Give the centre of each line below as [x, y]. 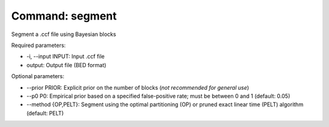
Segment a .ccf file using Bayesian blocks [64, 34]
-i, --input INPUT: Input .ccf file [65, 56]
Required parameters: [39, 45]
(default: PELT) [45, 113]
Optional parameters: [38, 76]
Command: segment [64, 16]
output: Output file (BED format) [66, 65]
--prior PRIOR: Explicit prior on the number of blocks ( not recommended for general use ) [138, 87]
